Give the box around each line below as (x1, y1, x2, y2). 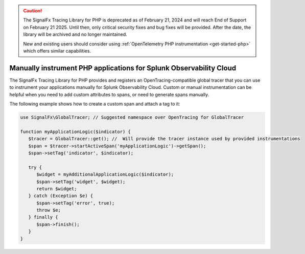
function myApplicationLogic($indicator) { (20, 129, 131, 135)
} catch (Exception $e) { (28, 193, 93, 199)
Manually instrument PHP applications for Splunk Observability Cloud (9, 64, 237, 72)
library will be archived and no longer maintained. (23, 31, 127, 38)
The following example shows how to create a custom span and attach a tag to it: (9, 101, 180, 107)
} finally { (28, 214, 58, 220)
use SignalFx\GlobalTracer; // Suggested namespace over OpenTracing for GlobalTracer (20, 115, 244, 120)
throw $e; (36, 207, 61, 213)
